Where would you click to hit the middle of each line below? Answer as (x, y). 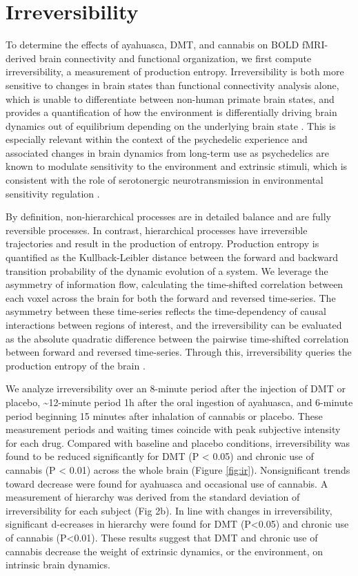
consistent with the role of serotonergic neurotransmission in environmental (165, 180)
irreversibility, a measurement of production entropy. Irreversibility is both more (175, 71)
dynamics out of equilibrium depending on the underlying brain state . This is (171, 125)
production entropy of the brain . (76, 365)
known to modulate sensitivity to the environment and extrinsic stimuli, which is (177, 166)
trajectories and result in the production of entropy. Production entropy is (162, 243)
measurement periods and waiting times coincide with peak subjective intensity (173, 429)
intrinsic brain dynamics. (58, 565)
